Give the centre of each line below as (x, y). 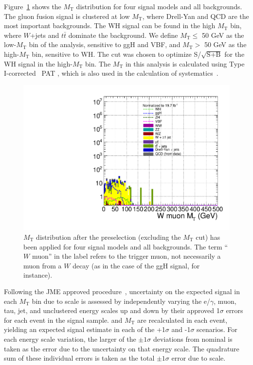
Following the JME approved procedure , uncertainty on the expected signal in (122, 291)
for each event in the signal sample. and (63, 320)
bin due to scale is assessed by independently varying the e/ (121, 301)
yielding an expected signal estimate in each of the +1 (85, 329)
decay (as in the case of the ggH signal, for (136, 265)
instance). (38, 275)
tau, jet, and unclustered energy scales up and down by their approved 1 (112, 310)
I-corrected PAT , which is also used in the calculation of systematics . (111, 73)
